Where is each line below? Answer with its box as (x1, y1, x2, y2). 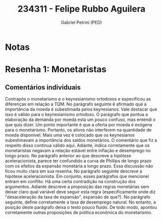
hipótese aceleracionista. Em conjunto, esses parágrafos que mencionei (5, 173, 149, 179)
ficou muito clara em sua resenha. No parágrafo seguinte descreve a (5, 168, 142, 174)
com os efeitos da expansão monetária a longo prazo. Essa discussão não (5, 163, 153, 169)
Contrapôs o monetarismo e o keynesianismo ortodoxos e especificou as (5, 96, 151, 102)
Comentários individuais (5, 83, 81, 91)
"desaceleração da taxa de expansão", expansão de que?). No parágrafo (5, 194, 150, 200)
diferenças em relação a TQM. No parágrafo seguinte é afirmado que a (5, 101, 147, 107)
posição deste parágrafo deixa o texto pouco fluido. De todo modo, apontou (5, 204, 157, 210)
